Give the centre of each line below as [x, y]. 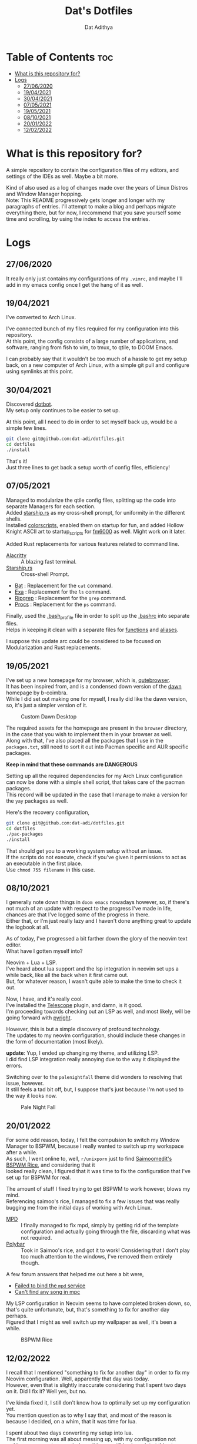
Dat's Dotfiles [99, 11]
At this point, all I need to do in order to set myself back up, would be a [92, 422]
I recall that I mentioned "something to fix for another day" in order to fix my [98, 1373]
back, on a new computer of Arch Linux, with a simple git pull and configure [98, 365]
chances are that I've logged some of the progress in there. [78, 915]
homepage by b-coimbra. [37, 693]
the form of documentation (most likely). [55, 1042]
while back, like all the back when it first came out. [67, 975]
